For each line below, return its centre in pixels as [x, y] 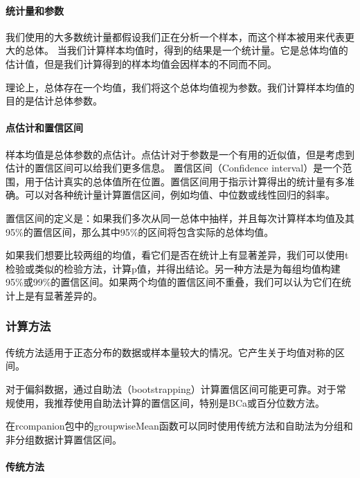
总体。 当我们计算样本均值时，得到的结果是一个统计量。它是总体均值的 [186, 50]
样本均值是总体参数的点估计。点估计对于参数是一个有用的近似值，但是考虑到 [180, 154]
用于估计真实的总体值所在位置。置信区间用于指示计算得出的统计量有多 [184, 181]
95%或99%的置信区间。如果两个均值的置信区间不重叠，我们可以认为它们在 [174, 282]
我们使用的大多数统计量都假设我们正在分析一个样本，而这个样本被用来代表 [175, 36]
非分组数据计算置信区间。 [64, 439]
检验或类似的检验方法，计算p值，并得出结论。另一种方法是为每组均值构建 [173, 268]
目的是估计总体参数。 [54, 101]
